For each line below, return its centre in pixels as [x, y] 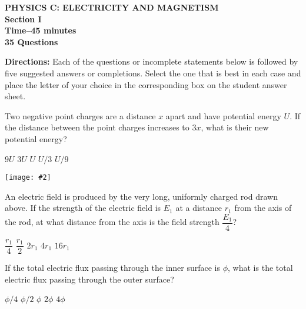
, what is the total [260, 268]
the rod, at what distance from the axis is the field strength [112, 222]
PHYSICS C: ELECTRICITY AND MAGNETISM [112, 7]
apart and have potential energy [223, 115]
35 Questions [31, 41]
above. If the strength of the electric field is [83, 208]
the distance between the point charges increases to [97, 127]
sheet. [15, 96]
